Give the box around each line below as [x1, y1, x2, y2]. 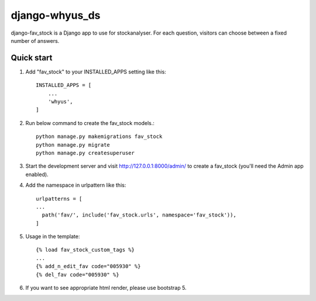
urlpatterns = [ [36, 195, 83, 202]
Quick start [11, 53, 53, 63]
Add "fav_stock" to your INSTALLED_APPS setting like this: [25, 68, 166, 75]
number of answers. [11, 37, 60, 44]
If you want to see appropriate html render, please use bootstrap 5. [25, 285, 187, 292]
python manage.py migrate [36, 141, 111, 148]
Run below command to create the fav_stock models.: [25, 119, 155, 126]
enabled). [25, 171, 49, 178]
